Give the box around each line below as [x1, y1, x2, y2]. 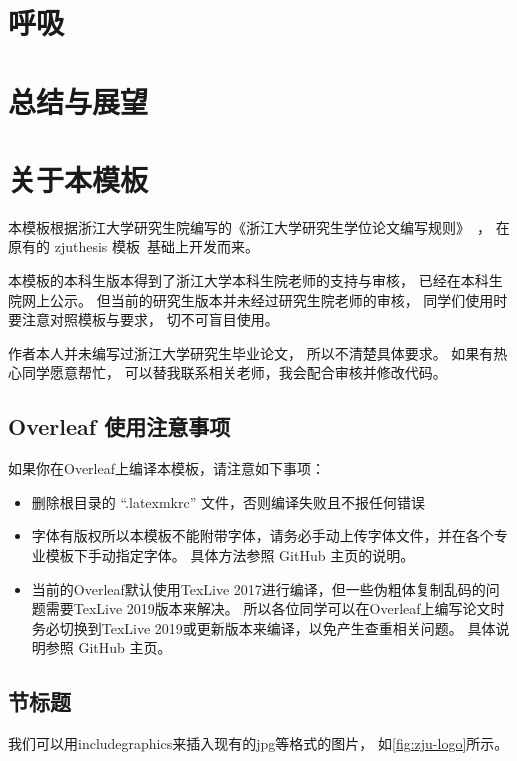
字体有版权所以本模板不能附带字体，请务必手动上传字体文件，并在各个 [31, 525, 494, 546]
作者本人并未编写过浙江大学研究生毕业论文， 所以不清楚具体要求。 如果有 [8, 342, 494, 363]
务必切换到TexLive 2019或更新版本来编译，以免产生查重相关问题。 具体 [31, 617, 496, 638]
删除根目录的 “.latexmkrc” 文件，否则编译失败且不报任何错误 [31, 491, 425, 512]
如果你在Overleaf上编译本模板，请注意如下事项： [8, 458, 325, 479]
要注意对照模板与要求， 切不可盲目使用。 [8, 309, 279, 330]
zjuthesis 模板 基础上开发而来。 [54, 236, 259, 257]
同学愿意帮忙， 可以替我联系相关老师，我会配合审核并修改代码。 [21, 362, 447, 383]
